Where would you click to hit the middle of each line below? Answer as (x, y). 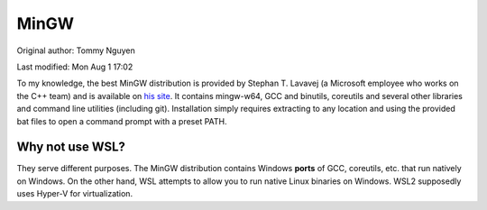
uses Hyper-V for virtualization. (75, 194)
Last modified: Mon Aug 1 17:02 (75, 67)
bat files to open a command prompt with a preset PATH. (122, 121)
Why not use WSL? (71, 147)
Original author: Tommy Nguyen (76, 50)
